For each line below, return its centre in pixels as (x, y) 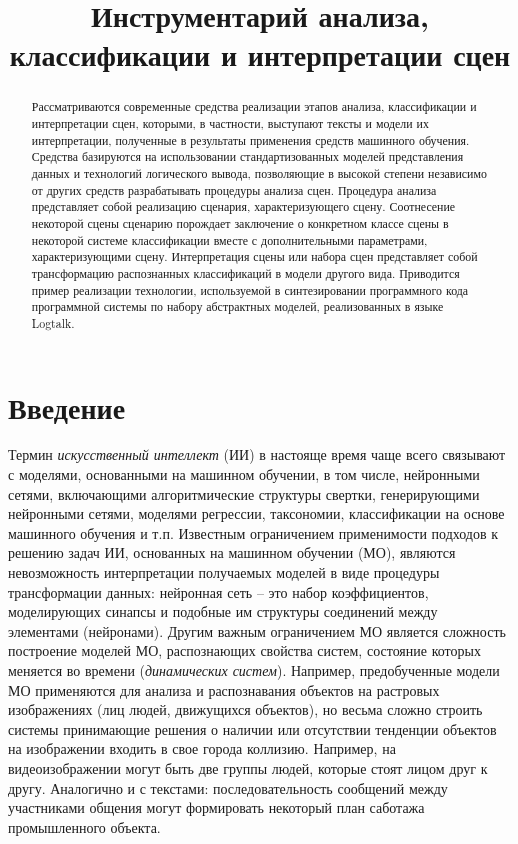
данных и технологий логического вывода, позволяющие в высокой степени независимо (259, 172)
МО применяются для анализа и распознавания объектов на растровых (224, 689)
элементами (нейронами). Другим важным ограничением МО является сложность (257, 630)
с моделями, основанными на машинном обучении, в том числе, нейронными (244, 474)
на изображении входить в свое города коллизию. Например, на (202, 748)
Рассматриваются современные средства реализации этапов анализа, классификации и (254, 106)
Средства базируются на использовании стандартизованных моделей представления (247, 156)
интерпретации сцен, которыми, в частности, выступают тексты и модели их (230, 123)
